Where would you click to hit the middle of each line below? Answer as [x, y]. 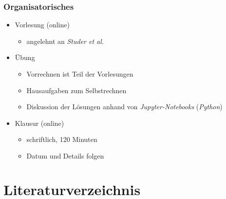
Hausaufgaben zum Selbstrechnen [76, 90]
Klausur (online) [39, 123]
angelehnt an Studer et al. [65, 41]
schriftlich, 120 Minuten [62, 139]
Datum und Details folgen [65, 155]
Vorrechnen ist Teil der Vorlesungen [80, 74]
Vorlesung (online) [42, 25]
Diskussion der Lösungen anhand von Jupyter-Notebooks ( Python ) [124, 107]
